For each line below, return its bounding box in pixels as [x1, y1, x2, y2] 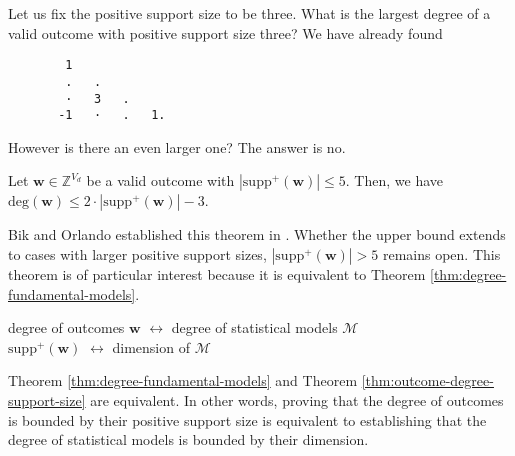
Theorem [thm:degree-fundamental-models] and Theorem [8, 370, 358, 391]
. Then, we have [345, 170, 444, 191]
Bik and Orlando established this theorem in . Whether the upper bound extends [8, 224, 506, 245]
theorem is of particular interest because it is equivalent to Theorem [8, 264, 426, 284]
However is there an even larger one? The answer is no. [8, 136, 346, 157]
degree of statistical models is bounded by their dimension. [8, 429, 369, 450]
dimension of [112, 336, 190, 357]
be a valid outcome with [86, 170, 235, 191]
